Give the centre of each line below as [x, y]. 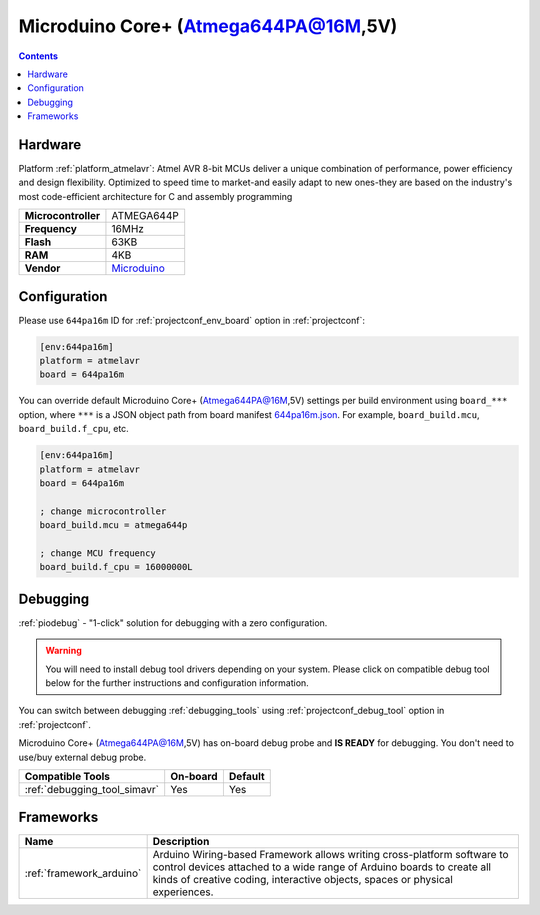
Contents [38, 56]
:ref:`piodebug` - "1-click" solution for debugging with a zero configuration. [173, 622]
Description [181, 842]
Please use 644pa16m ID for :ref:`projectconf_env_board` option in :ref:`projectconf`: [191, 320]
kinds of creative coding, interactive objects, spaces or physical [303, 880]
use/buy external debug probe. [82, 757]
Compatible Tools [67, 776]
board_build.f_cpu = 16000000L [116, 567]
